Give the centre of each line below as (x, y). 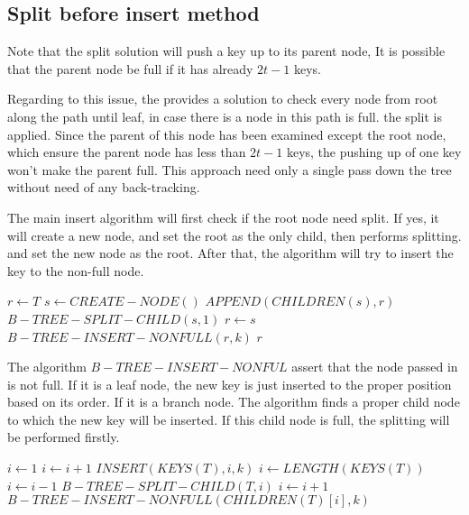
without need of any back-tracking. (104, 187)
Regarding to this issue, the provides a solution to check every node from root (223, 99)
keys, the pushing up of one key (374, 152)
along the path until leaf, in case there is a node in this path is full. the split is (225, 116)
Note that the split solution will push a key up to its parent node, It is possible (226, 51)
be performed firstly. (64, 437)
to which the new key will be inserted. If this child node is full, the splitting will (229, 419)
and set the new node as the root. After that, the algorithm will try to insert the (230, 253)
